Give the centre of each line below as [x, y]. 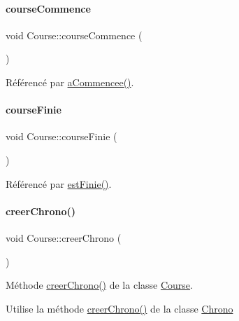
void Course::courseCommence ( [74, 35]
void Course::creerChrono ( [64, 237]
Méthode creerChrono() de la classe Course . [99, 285]
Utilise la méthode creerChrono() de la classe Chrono [119, 308]
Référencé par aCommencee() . [70, 82]
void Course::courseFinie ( [61, 136]
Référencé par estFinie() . [59, 183]
